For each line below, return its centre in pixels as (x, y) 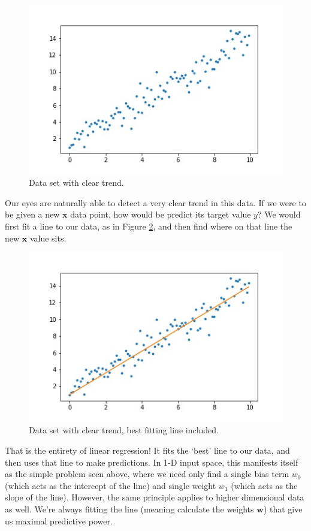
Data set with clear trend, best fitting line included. (124, 430)
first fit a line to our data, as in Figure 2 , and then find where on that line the (149, 226)
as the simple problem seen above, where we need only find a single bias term (147, 474)
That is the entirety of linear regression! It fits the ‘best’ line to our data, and (147, 450)
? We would (279, 214)
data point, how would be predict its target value (161, 214)
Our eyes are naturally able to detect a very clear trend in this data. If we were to (155, 202)
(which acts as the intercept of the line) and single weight (111, 485)
